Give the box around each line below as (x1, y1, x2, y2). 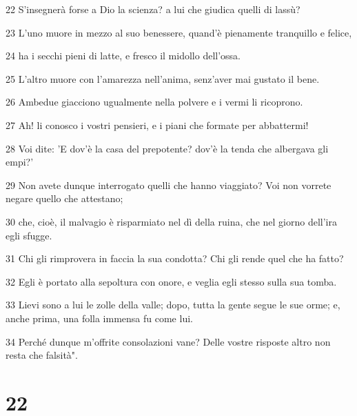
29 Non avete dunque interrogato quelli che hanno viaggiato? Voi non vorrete (6, 177, 331, 192)
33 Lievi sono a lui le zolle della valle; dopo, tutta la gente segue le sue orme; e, (6, 297, 340, 312)
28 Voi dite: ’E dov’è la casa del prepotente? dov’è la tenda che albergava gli (6, 141, 329, 155)
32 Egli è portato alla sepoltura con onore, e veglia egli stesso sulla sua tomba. (6, 274, 337, 288)
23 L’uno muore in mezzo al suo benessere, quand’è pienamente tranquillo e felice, (6, 25, 352, 39)
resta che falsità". (6, 348, 78, 362)
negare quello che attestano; (6, 191, 123, 206)
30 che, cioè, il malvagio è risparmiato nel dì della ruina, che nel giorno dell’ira (6, 214, 337, 228)
